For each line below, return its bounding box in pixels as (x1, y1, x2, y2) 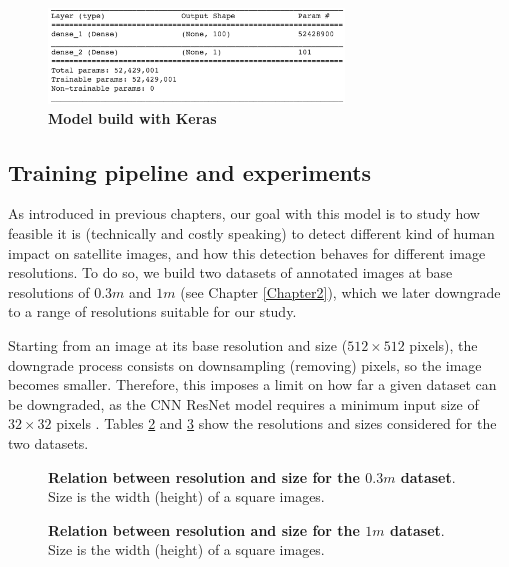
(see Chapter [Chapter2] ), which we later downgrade (180, 281, 501, 302)
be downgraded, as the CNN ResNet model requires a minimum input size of (8, 393, 479, 414)
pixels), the (409, 335, 478, 356)
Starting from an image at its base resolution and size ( (8, 335, 348, 356)
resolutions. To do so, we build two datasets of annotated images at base (8, 262, 453, 283)
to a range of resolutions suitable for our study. (8, 301, 297, 322)
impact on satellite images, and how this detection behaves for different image (8, 242, 486, 263)
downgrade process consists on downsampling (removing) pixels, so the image (8, 354, 482, 375)
